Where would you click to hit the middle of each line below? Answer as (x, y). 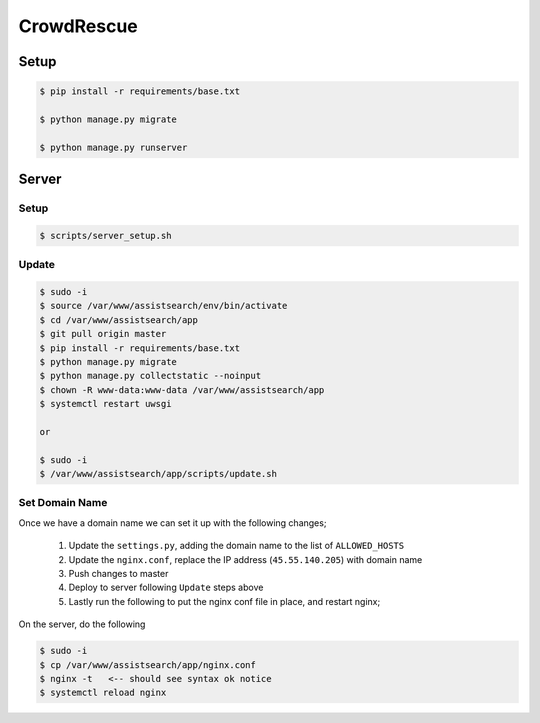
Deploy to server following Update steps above (166, 587)
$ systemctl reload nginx (103, 693)
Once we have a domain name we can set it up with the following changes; (172, 522)
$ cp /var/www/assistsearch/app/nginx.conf (148, 664)
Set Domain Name (63, 503)
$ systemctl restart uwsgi (105, 404)
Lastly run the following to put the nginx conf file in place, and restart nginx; (224, 601)
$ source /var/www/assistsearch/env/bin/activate (163, 306)
